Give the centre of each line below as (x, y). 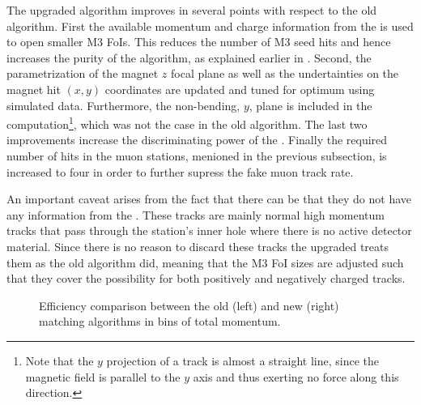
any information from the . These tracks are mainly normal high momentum (196, 214)
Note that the (60, 360)
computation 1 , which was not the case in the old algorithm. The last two (187, 123)
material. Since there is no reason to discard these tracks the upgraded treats (198, 246)
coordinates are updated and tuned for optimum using (240, 89)
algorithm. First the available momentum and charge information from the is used (210, 26)
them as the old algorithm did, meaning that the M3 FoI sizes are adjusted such (205, 262)
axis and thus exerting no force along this (296, 376)
